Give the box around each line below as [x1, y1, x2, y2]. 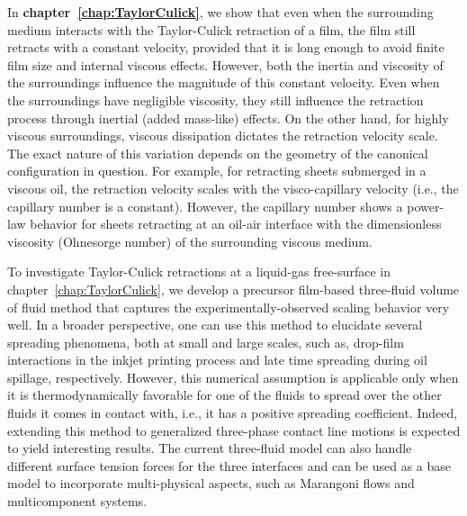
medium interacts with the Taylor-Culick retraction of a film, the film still [7, 20, 416, 39]
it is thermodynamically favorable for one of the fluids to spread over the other [7, 385, 442, 404]
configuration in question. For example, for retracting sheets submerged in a [7, 161, 427, 180]
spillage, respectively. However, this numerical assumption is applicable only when [7, 367, 459, 386]
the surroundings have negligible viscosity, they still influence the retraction [7, 90, 424, 109]
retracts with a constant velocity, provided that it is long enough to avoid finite [7, 38, 445, 57]
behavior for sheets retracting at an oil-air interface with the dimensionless [30, 214, 442, 233]
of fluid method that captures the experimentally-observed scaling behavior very [7, 297, 450, 316]
